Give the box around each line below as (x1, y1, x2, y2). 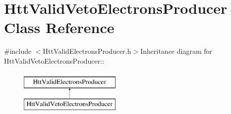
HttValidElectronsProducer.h (43, 46, 131, 56)
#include (4, 46, 32, 56)
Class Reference (4, 17, 115, 38)
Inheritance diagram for (140, 46, 212, 56)
